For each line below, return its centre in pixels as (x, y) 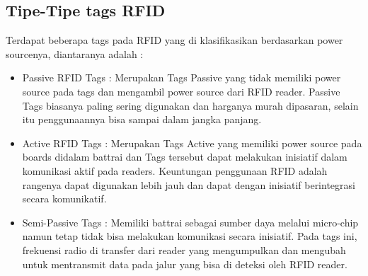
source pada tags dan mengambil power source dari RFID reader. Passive (181, 91)
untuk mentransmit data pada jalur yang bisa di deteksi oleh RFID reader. (185, 264)
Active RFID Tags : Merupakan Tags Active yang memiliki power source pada (192, 143)
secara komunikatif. (64, 199)
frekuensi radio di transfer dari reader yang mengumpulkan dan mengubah (184, 249)
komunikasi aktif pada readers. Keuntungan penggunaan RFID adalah (175, 170)
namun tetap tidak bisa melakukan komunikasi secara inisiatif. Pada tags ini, (190, 236)
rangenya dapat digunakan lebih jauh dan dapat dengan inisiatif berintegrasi (189, 184)
